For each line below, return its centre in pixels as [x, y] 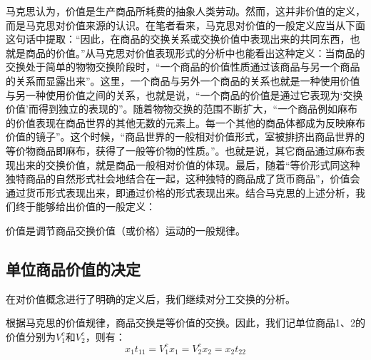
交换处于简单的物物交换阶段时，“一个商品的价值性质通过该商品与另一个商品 [183, 67]
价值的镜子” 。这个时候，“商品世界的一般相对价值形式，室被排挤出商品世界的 [185, 137]
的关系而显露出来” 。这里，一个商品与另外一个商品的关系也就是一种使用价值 [183, 80]
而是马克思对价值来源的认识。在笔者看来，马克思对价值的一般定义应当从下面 [185, 25]
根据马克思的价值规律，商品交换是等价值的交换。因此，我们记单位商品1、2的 [185, 323]
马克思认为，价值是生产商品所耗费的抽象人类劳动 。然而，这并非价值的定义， [185, 11]
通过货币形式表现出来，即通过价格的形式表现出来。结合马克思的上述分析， [181, 192]
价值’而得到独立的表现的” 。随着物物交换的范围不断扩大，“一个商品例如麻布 [182, 109]
